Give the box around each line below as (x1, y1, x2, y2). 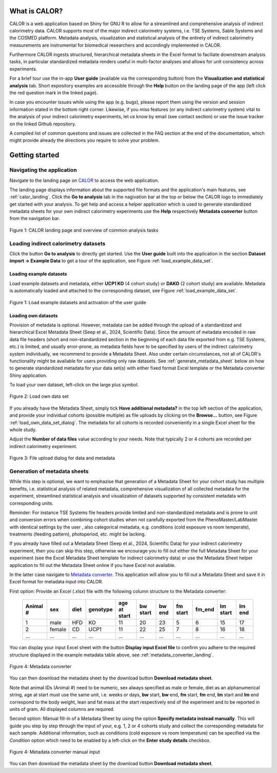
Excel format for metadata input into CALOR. (9, 579, 104, 585)
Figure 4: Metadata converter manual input (9, 748, 100, 755)
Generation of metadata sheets (9, 468, 89, 475)
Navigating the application (9, 167, 77, 174)
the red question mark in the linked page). (9, 90, 98, 96)
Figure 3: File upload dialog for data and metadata (9, 455, 115, 461)
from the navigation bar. (9, 215, 60, 222)
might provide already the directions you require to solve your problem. (9, 137, 160, 143)
